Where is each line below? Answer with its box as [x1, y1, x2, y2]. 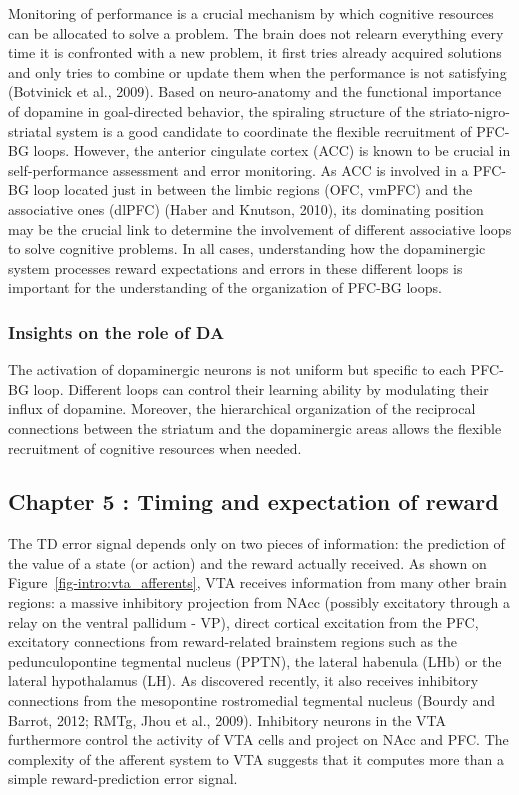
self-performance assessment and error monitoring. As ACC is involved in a [8, 159, 469, 180]
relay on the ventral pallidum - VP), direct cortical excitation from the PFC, [8, 611, 479, 632]
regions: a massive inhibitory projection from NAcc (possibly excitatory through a [8, 592, 510, 613]
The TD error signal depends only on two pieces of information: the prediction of [8, 533, 505, 554]
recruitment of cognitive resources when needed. [8, 437, 302, 458]
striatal [8, 120, 52, 141]
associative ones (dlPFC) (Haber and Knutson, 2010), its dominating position [8, 198, 484, 219]
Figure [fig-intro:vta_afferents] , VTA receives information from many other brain [8, 572, 507, 593]
